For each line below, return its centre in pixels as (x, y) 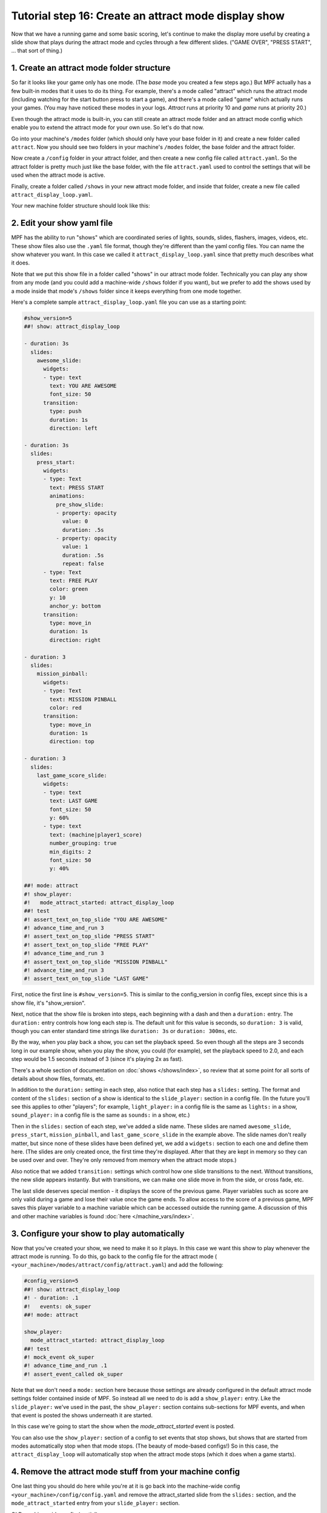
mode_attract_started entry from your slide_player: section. (95, 1503)
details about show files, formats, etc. (58, 1078)
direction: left (74, 428)
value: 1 (75, 547)
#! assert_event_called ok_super (74, 1374)
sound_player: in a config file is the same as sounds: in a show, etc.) (101, 1115)
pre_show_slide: (80, 504)
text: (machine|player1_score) (96, 835)
